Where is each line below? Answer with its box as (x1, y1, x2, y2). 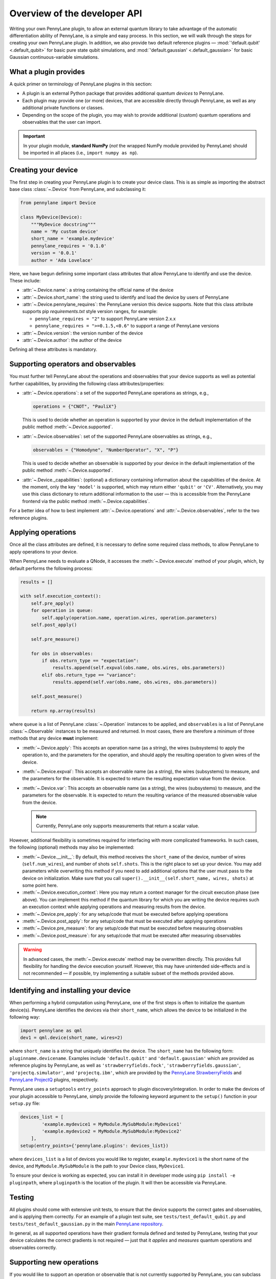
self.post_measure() (31, 693, 83, 699)
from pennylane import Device (20, 200, 96, 206)
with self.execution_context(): (20, 593, 102, 599)
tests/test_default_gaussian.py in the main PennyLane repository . (9, 1221, 164, 1227)
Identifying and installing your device (9, 986, 131, 995)
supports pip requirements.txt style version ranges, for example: (22, 308, 158, 315)
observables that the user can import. (22, 119, 102, 125)
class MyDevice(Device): (20, 214, 83, 220)
